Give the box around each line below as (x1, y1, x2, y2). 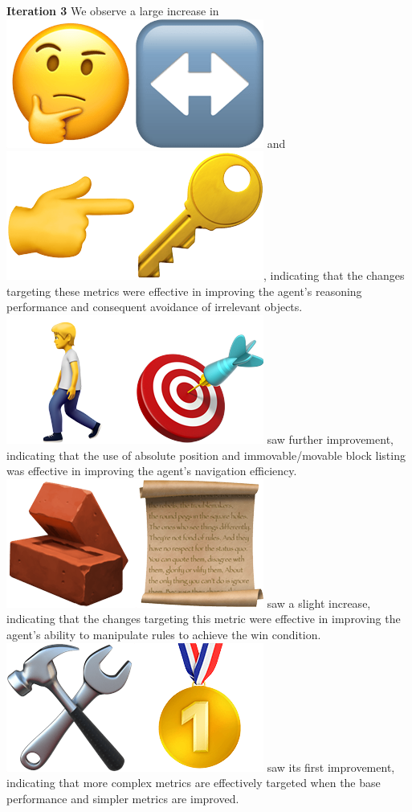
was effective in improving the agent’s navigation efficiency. (6, 462, 297, 479)
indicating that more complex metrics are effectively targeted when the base (6, 774, 381, 791)
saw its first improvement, (267, 758, 395, 775)
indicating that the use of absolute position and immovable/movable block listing (6, 446, 406, 463)
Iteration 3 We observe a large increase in (6, 2, 219, 18)
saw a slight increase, (267, 594, 371, 611)
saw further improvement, (267, 430, 394, 447)
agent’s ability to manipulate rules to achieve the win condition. (6, 625, 321, 642)
